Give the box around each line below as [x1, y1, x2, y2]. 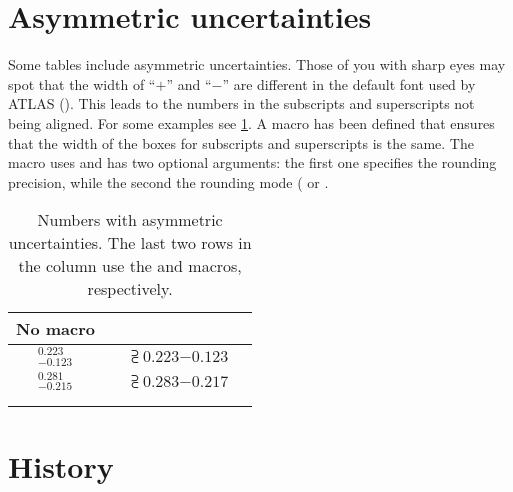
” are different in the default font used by [222, 73, 476, 94]
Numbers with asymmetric [37, 208, 223, 232]
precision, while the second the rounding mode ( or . [8, 171, 329, 192]
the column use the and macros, [18, 254, 242, 278]
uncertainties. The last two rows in [8, 231, 252, 255]
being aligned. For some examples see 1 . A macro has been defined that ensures [8, 112, 495, 133]
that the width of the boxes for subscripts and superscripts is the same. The [8, 132, 474, 153]
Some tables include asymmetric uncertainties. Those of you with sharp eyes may [8, 54, 506, 75]
